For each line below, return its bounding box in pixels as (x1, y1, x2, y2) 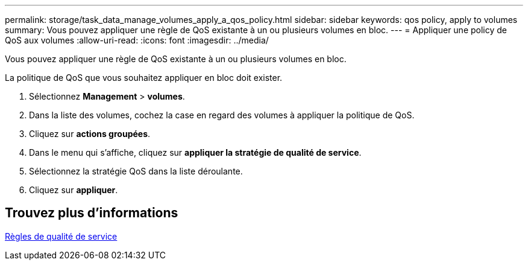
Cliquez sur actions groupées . (29, 129, 151, 139)
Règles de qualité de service (5, 231, 118, 241)
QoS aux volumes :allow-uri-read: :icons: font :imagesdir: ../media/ (5, 35, 269, 45)
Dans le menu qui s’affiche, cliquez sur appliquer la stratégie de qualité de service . (29, 147, 362, 158)
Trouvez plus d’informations (5, 205, 178, 221)
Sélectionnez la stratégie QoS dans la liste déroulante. (29, 166, 243, 176)
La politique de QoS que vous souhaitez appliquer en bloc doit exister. (5, 72, 283, 83)
